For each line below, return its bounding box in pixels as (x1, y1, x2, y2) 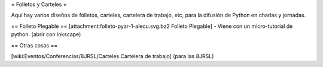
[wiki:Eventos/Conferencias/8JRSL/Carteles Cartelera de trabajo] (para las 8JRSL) (11, 52, 214, 59)
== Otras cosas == (11, 42, 58, 49)
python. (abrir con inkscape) (11, 31, 81, 38)
